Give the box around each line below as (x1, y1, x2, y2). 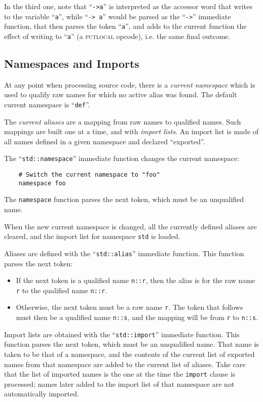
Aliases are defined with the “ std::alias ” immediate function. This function (4, 248, 244, 258)
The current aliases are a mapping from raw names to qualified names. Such (4, 116, 241, 127)
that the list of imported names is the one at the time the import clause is (4, 369, 236, 379)
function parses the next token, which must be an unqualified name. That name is (4, 339, 259, 349)
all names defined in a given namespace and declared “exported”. (4, 136, 205, 146)
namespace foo (18, 179, 66, 187)
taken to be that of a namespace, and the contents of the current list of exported (4, 349, 255, 359)
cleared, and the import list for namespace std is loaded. (4, 231, 180, 242)
